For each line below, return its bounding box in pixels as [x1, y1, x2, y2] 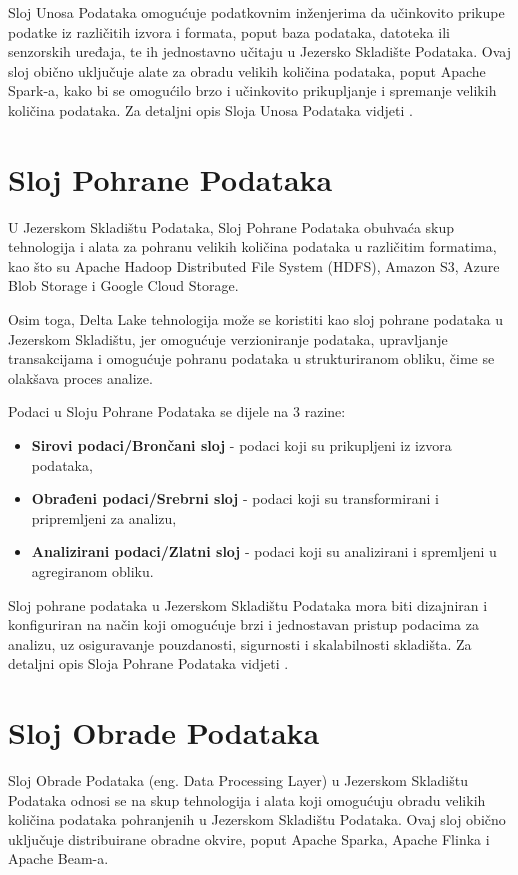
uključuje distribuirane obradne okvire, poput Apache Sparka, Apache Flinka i [8, 828, 490, 849]
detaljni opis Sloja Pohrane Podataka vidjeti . [8, 653, 289, 674]
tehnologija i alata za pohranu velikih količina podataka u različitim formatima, [8, 236, 497, 257]
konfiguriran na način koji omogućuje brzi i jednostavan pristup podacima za [8, 614, 479, 635]
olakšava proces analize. [8, 367, 153, 388]
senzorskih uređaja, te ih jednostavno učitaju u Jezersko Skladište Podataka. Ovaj [8, 41, 511, 62]
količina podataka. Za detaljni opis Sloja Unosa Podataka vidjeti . [8, 99, 413, 120]
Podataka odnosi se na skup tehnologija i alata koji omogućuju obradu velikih [8, 789, 486, 810]
